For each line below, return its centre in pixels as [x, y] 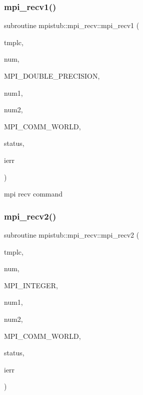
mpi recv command [33, 194]
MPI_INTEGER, [31, 285]
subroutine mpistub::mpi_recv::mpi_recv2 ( [72, 234]
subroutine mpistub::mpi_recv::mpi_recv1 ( [72, 25]
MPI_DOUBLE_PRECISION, [52, 76]
